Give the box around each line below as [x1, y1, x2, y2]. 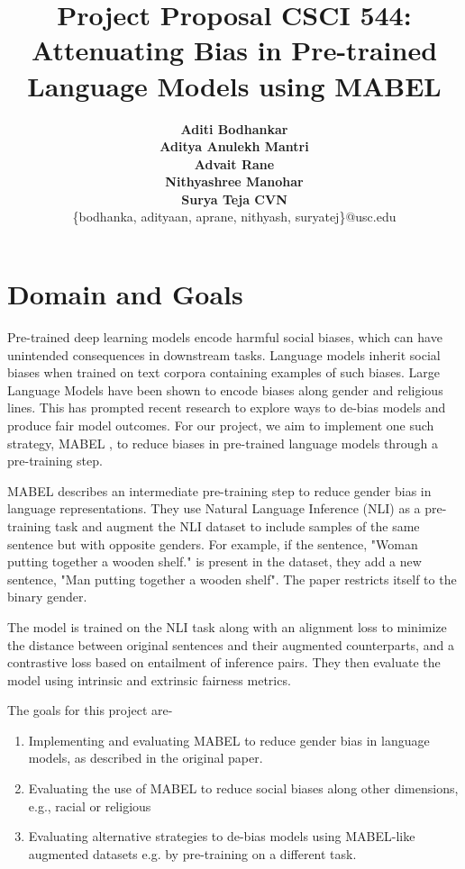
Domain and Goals [7, 276, 243, 312]
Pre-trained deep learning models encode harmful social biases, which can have [7, 328, 442, 346]
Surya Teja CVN [181, 189, 287, 208]
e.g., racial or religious [28, 796, 151, 815]
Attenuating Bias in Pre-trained [31, 32, 438, 68]
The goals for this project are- [7, 701, 173, 720]
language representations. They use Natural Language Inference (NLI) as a [7, 499, 421, 518]
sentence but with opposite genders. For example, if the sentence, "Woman [7, 534, 418, 553]
